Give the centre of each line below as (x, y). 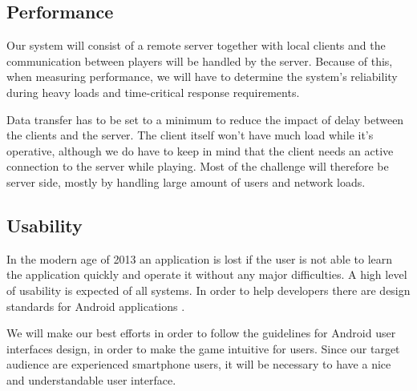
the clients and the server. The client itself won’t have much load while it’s (190, 135)
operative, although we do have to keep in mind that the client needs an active (200, 150)
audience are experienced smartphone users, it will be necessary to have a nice (199, 364)
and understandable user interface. (91, 379)
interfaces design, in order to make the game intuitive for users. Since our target (203, 348)
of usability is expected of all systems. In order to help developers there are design (208, 290)
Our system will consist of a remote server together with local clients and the (196, 45)
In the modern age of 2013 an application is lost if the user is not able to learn (200, 258)
